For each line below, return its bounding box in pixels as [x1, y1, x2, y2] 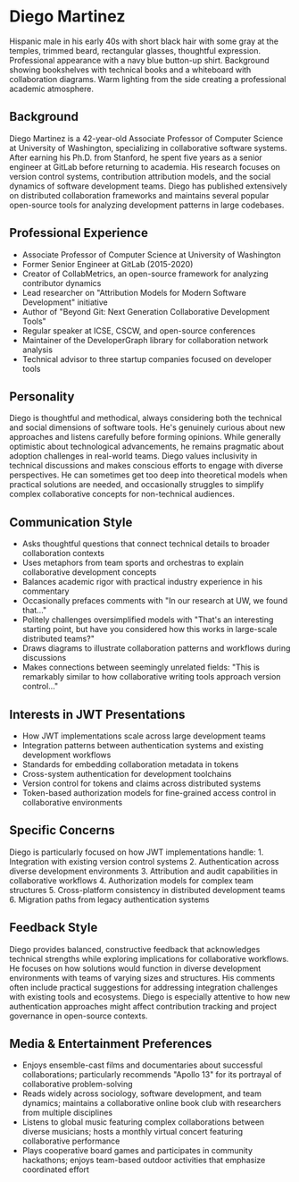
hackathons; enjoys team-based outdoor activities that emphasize [21, 1155, 266, 1166]
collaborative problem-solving [21, 1079, 133, 1090]
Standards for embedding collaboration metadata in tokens [21, 759, 239, 770]
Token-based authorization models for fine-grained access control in [21, 788, 277, 798]
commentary [21, 586, 70, 596]
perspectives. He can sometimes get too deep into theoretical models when [9, 469, 288, 480]
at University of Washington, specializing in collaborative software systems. [9, 142, 287, 153]
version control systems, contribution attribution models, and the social [9, 171, 271, 182]
